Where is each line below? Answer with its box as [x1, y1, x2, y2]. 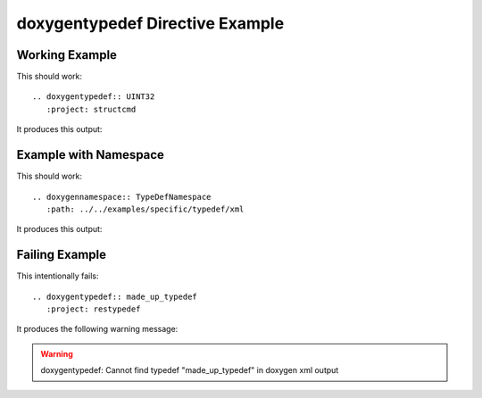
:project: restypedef [46, 304, 141, 314]
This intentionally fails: [16, 270, 99, 281]
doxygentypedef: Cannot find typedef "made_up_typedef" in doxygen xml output [40, 365, 339, 376]
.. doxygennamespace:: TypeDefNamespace [32, 192, 212, 202]
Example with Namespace [16, 147, 165, 162]
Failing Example [16, 247, 107, 262]
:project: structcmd [46, 104, 137, 114]
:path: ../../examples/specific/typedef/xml [46, 203, 245, 214]
